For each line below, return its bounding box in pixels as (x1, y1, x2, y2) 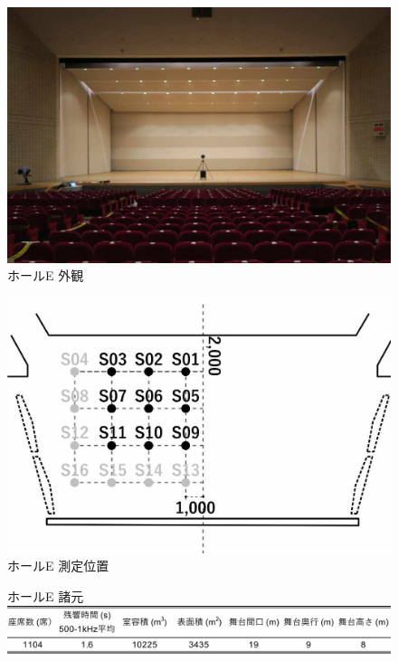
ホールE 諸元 (7, 586, 84, 605)
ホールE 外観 (7, 266, 84, 285)
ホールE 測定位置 (7, 556, 109, 575)
